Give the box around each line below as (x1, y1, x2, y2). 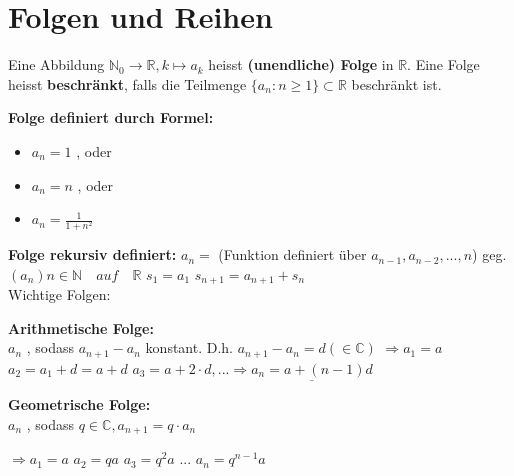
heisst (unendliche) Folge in (208, 54, 394, 75)
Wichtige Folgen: (8, 284, 111, 305)
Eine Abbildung (8, 54, 105, 75)
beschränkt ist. (351, 73, 442, 94)
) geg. (472, 244, 507, 265)
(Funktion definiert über (218, 244, 367, 265)
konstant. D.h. (145, 337, 234, 358)
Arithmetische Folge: (8, 317, 154, 338)
